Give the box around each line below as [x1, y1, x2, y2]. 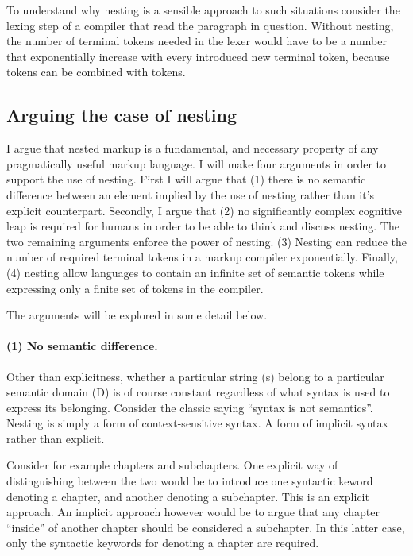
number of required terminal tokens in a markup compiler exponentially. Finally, [6, 249, 398, 265]
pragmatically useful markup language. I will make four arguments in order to [6, 155, 386, 172]
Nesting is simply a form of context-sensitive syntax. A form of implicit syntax [6, 415, 388, 431]
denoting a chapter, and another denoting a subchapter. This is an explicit [6, 488, 369, 504]
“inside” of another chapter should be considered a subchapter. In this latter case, [6, 519, 405, 535]
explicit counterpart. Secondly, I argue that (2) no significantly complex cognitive [6, 202, 403, 218]
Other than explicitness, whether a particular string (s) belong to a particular [6, 368, 384, 384]
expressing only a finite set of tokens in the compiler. [6, 280, 264, 296]
